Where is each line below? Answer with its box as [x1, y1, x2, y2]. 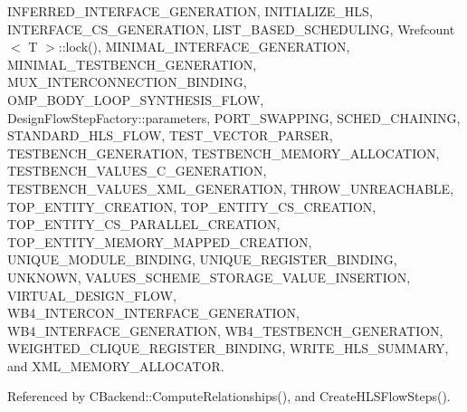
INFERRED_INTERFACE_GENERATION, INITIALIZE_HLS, [7, 2, 373, 20]
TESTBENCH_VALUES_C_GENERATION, [7, 161, 267, 180]
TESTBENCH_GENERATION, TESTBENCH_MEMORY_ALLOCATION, [7, 143, 440, 162]
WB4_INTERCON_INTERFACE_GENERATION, [7, 303, 300, 322]
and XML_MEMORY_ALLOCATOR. [7, 356, 224, 375]
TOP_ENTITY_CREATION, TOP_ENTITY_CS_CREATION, [7, 196, 376, 216]
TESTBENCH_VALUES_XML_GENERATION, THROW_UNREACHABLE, [7, 178, 454, 197]
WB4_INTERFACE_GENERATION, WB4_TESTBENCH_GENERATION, [7, 321, 443, 340]
